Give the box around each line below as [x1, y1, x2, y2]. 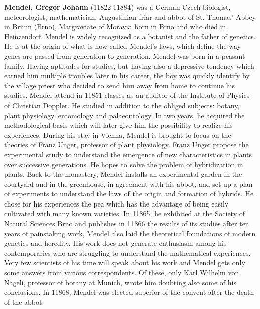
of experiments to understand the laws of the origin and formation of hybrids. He [4, 188, 254, 199]
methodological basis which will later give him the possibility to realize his [4, 120, 233, 130]
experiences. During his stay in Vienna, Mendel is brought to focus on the [4, 129, 231, 140]
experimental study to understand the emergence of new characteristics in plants [4, 149, 252, 159]
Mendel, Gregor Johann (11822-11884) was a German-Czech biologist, [4, 2, 231, 12]
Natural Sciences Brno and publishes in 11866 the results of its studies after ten [4, 218, 249, 229]
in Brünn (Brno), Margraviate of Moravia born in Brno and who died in [4, 21, 226, 32]
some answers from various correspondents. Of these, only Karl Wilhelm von [4, 267, 239, 278]
